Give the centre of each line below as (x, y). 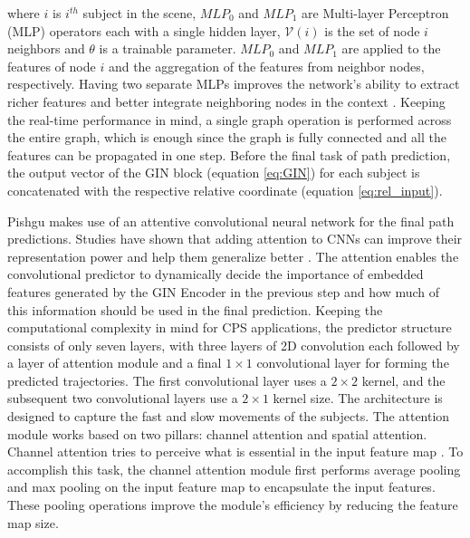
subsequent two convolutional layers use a (123, 398)
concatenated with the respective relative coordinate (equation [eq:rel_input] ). (225, 190)
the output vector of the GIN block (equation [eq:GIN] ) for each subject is (214, 173)
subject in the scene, (139, 13)
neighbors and (46, 48)
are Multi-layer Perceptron (375, 13)
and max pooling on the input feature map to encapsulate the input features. (221, 487)
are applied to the (391, 48)
